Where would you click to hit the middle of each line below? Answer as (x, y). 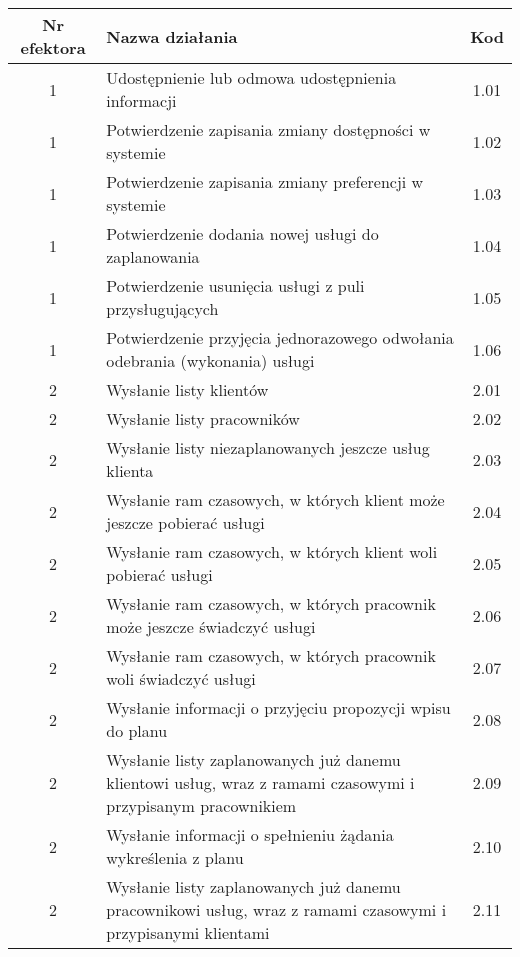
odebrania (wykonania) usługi (210, 360)
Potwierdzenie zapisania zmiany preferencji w (265, 181)
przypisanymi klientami (188, 932)
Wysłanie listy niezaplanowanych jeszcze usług (268, 447)
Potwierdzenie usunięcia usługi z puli (235, 285)
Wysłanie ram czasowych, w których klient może (275, 499)
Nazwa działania (172, 36)
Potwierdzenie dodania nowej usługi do (242, 233)
